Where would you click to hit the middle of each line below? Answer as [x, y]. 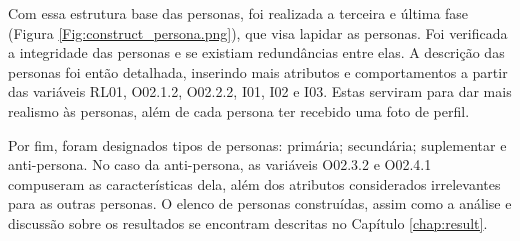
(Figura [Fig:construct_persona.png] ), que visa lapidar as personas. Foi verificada [258, 32]
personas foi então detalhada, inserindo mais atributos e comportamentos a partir [258, 71]
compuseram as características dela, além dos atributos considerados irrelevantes [254, 183]
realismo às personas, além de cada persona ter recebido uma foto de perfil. [239, 110]
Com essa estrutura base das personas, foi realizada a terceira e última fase [238, 13]
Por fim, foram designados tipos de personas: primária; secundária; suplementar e [257, 144]
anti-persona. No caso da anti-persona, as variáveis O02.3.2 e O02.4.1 [220, 164]
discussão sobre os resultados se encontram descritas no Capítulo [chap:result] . [248, 222]
